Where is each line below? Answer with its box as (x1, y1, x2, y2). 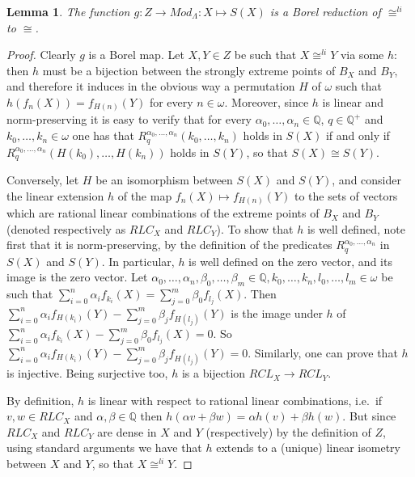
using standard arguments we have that (6, 439, 202, 456)
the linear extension (6, 187, 104, 204)
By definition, (6, 391, 74, 408)
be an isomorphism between (95, 171, 233, 188)
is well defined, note (307, 220, 405, 237)
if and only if (325, 127, 390, 144)
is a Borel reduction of (269, 3, 381, 19)
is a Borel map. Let (88, 46, 184, 63)
